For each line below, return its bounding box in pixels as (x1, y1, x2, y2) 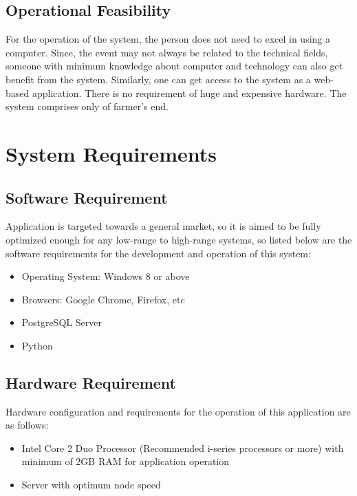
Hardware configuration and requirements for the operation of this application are (6, 404, 351, 418)
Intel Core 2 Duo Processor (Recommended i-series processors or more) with (21, 440, 344, 455)
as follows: (6, 418, 49, 432)
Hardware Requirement (6, 371, 176, 393)
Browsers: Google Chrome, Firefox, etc (21, 292, 185, 306)
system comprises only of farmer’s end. (6, 99, 169, 114)
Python (21, 338, 53, 352)
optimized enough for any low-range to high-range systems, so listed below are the (6, 232, 352, 246)
